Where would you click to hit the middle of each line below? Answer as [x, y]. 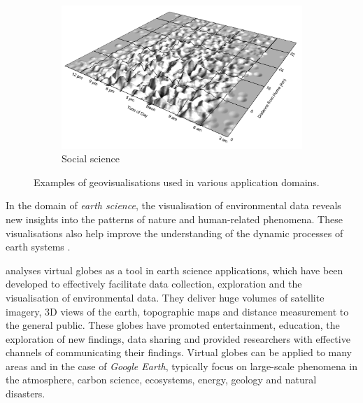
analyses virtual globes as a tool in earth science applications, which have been [175, 270]
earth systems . [38, 247]
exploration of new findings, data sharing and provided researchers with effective [178, 338]
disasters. [26, 394]
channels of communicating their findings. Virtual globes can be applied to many [179, 352]
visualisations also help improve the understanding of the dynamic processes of [175, 233]
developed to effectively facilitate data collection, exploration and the [154, 284]
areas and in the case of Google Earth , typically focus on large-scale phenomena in [182, 366]
